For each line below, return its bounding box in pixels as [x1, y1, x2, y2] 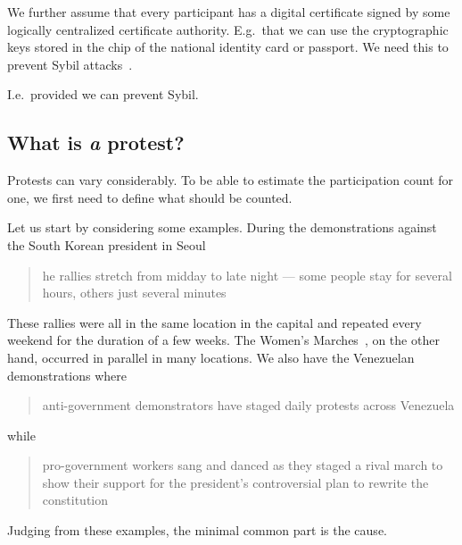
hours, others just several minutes [42, 283, 227, 302]
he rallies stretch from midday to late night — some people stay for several [42, 265, 452, 284]
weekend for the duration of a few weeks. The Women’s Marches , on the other [7, 331, 440, 349]
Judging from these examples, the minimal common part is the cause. [7, 521, 387, 540]
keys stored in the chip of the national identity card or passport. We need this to [7, 38, 449, 56]
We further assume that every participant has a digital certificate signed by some [7, 3, 450, 21]
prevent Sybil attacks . [7, 54, 133, 73]
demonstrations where [7, 365, 128, 384]
